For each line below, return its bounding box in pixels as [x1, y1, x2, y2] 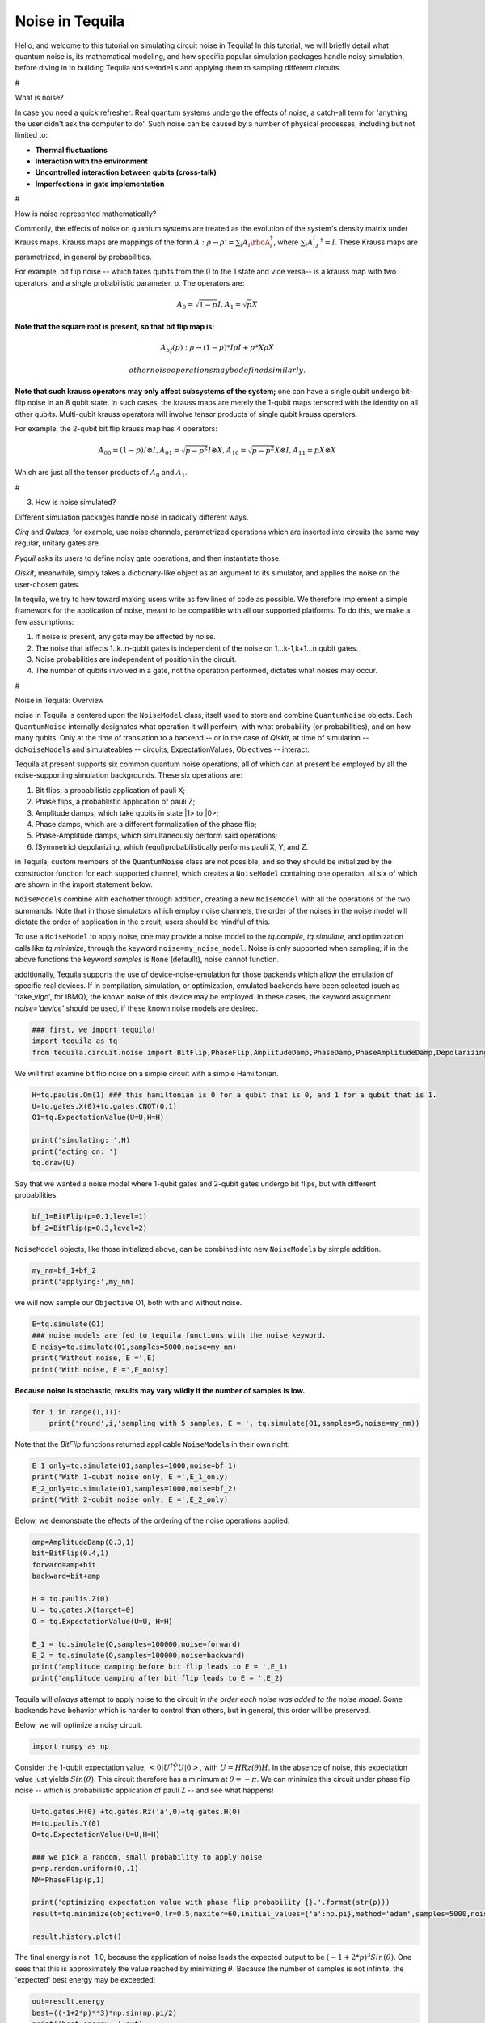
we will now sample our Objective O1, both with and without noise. [15, 1298, 242, 1307]
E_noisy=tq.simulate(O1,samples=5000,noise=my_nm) [32, 1342, 238, 1351]
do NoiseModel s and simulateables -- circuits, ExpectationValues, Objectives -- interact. [15, 744, 310, 754]
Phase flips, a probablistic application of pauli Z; [35, 797, 196, 807]
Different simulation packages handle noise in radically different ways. [15, 512, 249, 522]
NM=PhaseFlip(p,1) [32, 1875, 105, 1885]
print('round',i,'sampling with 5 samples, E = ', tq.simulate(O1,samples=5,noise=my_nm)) [48, 1419, 420, 1427]
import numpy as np [32, 1742, 109, 1751]
